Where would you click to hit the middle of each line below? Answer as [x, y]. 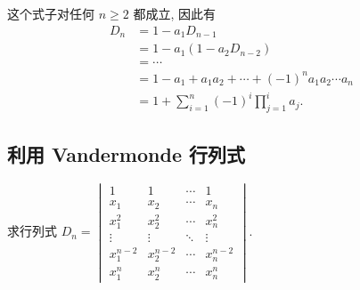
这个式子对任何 [51, 13]
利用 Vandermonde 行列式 [127, 154]
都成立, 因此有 [174, 13]
